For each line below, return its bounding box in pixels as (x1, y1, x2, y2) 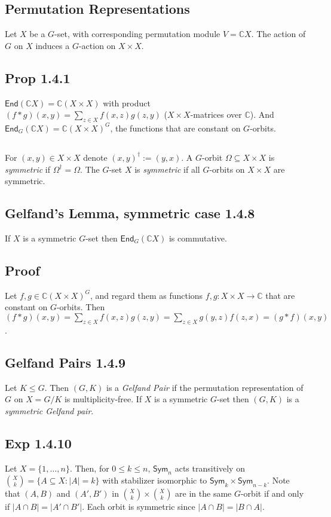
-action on (78, 39, 116, 51)
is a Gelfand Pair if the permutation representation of (106, 381, 304, 393)
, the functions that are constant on (110, 121, 241, 134)
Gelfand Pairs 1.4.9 (5, 353, 126, 371)
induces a (35, 39, 70, 51)
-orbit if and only (240, 487, 304, 500)
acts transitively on (174, 461, 245, 474)
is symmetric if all (134, 163, 200, 175)
